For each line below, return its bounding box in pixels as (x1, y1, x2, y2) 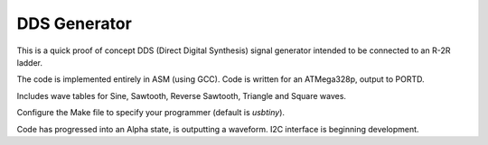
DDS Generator (16, 14, 133, 33)
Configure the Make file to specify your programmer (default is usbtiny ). (16, 107, 285, 118)
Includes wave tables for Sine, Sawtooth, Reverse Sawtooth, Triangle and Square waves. (16, 90, 347, 101)
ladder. (16, 57, 42, 68)
